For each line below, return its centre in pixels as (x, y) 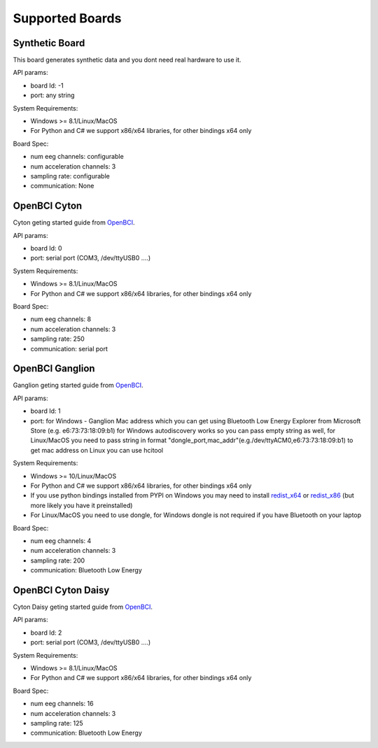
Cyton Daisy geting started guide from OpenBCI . (83, 607)
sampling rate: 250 (58, 339)
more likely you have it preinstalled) (82, 505)
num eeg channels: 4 (61, 541)
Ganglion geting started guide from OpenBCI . (78, 386)
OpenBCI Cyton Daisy (61, 590)
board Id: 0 (46, 248)
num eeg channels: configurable (77, 157)
